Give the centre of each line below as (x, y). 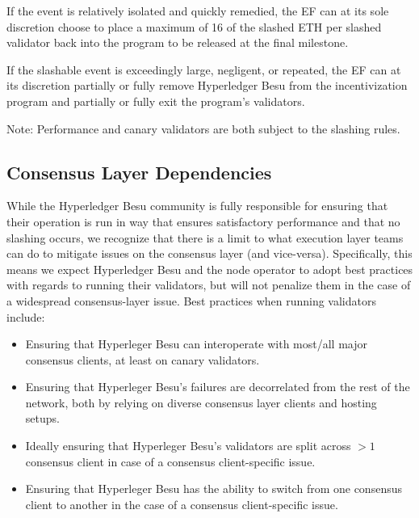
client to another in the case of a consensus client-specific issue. (182, 504)
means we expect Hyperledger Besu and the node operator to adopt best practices (210, 269)
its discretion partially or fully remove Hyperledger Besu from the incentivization (207, 85)
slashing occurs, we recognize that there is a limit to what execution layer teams (205, 237)
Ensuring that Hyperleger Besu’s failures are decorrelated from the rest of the (218, 387)
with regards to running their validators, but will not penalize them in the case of (209, 285)
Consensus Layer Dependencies (139, 172)
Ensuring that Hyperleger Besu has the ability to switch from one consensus (214, 489)
